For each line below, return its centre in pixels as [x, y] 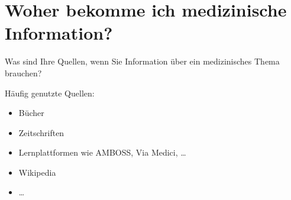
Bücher [31, 113]
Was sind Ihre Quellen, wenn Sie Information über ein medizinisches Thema [142, 61]
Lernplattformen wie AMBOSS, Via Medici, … [102, 152]
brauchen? [23, 72]
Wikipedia [37, 172]
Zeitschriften [41, 132]
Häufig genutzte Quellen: [50, 93]
